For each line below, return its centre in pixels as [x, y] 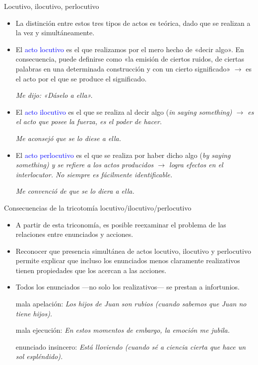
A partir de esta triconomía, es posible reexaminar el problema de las [121, 224]
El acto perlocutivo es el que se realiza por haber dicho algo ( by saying [123, 155]
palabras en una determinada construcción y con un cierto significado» [123, 68]
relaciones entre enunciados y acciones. [74, 234]
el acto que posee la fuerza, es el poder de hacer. [89, 121]
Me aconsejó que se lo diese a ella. [68, 138]
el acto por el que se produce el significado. [81, 78]
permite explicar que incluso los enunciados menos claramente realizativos [128, 260]
